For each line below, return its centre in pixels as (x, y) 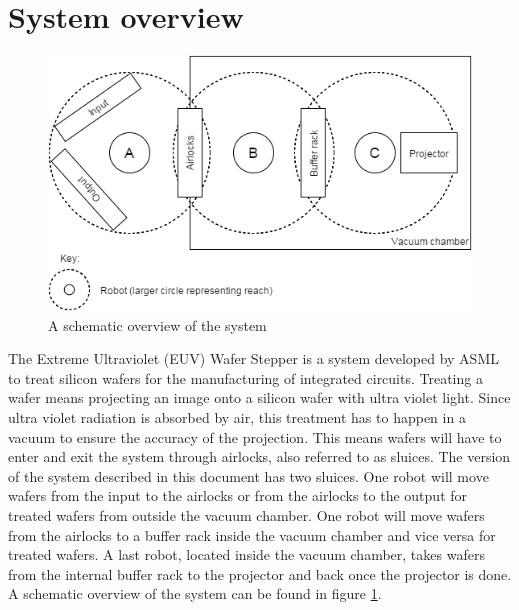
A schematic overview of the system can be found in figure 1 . (195, 593)
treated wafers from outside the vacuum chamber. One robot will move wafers (246, 514)
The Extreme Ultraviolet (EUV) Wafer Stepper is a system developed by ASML (253, 358)
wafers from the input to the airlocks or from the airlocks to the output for (238, 495)
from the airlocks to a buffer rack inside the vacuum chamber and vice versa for (252, 534)
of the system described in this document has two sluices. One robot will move (248, 475)
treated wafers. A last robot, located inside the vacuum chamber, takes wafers (246, 554)
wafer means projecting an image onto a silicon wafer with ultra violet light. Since (259, 397)
